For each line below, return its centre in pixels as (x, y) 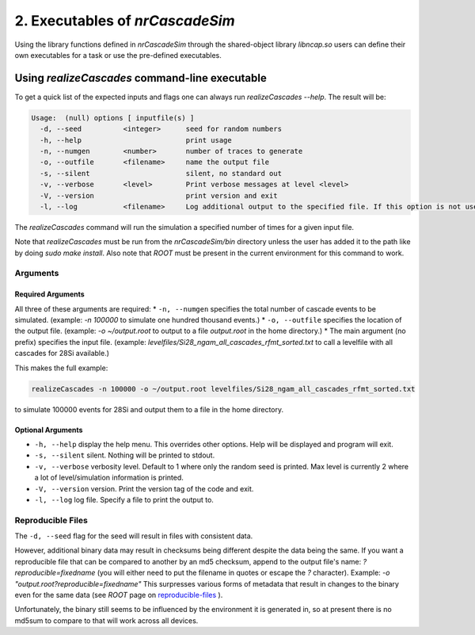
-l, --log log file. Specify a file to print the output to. (124, 499)
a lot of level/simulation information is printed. (109, 478)
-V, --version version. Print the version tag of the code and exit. (144, 488)
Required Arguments (49, 294)
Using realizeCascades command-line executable (141, 78)
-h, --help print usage (136, 140)
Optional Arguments (49, 430)
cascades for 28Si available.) (62, 354)
